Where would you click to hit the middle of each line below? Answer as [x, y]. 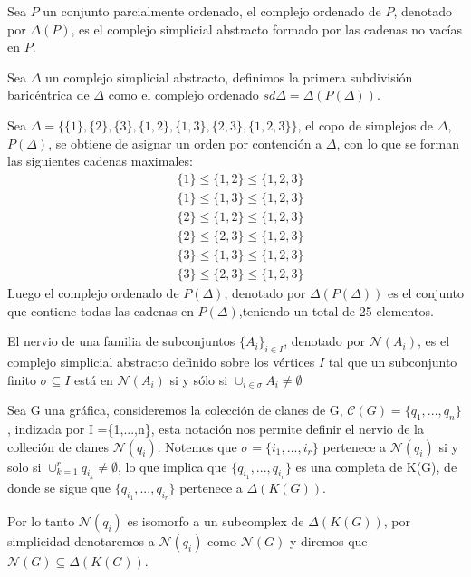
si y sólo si [199, 379]
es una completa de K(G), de [376, 466]
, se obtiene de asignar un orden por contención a [185, 143]
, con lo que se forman [398, 143]
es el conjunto [425, 292]
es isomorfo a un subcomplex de [216, 520]
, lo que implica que [172, 466]
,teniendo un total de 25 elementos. [336, 310]
